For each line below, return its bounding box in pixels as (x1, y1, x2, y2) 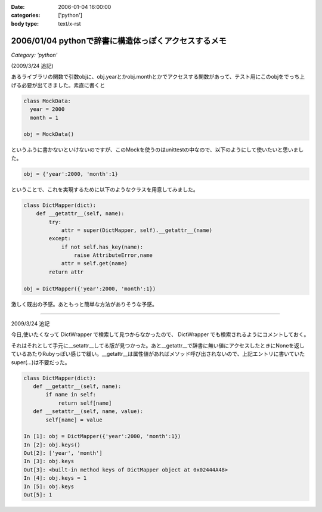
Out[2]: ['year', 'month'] (23, 450, 103, 457)
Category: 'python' (11, 51, 58, 58)
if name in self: (45, 391, 97, 398)
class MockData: (23, 97, 72, 104)
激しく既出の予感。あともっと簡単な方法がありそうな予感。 (11, 300, 157, 308)
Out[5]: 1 (23, 492, 52, 498)
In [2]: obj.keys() (23, 441, 80, 448)
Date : (11, 4, 25, 10)
